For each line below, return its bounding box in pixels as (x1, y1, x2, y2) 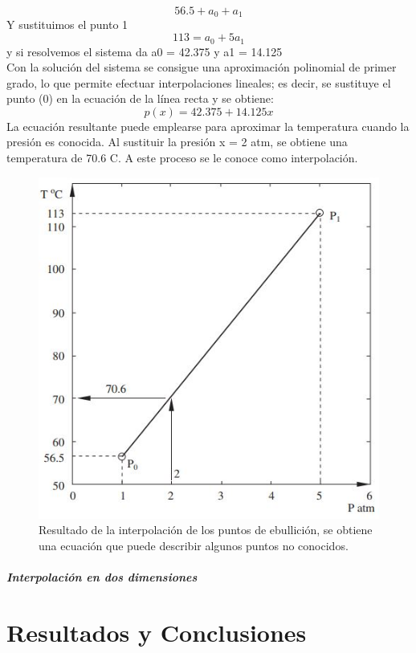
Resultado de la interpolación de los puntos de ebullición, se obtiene (39, 521, 373, 538)
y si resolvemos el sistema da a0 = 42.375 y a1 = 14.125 (6, 43, 283, 59)
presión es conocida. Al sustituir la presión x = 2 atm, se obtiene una (6, 133, 348, 150)
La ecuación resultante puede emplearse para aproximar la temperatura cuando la (6, 117, 410, 134)
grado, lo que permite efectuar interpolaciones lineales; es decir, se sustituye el (6, 74, 391, 91)
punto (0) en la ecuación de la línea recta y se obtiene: (6, 90, 274, 107)
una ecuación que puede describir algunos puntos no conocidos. (39, 537, 349, 553)
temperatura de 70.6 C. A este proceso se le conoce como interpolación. (6, 149, 358, 166)
